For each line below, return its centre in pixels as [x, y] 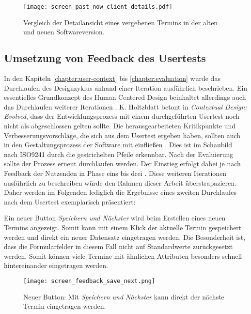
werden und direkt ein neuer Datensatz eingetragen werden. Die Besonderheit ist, [125, 237]
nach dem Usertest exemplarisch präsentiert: [70, 201]
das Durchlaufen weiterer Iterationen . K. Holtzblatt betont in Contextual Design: [125, 106]
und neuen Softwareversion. [64, 32]
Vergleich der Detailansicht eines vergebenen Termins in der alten [121, 22]
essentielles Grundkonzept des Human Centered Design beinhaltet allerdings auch [125, 97]
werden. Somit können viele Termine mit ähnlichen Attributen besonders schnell [123, 256]
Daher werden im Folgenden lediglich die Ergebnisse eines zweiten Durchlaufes [120, 192]
